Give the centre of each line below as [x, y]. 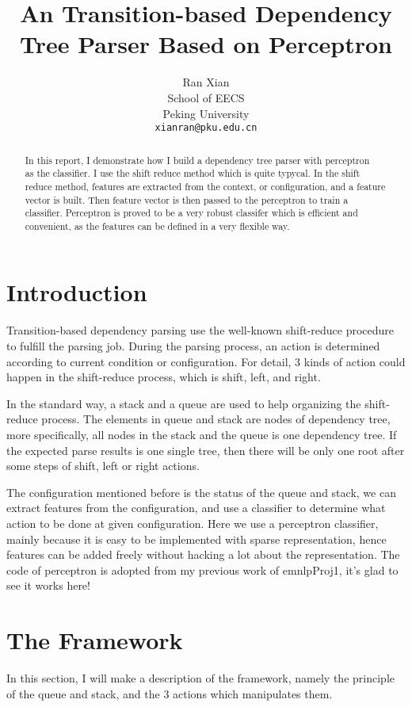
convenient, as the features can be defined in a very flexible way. [157, 225]
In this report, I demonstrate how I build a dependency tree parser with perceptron [197, 160]
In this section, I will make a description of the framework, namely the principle [200, 678]
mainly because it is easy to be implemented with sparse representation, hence [196, 539]
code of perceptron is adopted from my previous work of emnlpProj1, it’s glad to [202, 569]
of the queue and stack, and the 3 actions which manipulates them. [170, 693]
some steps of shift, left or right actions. [103, 466]
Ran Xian [206, 82]
